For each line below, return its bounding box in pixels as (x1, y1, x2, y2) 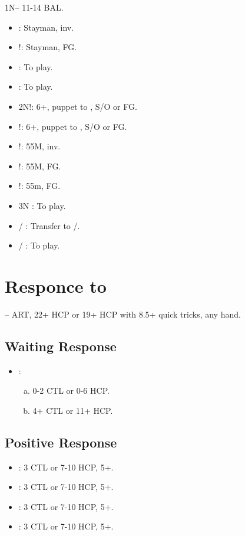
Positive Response (5, 433, 117, 451)
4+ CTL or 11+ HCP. (32, 404, 113, 416)
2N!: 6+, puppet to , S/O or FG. (18, 100, 137, 112)
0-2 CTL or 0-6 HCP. (32, 384, 110, 397)
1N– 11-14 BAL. (5, 1, 64, 13)
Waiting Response (5, 336, 117, 355)
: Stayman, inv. (18, 21, 74, 33)
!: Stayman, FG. (18, 41, 77, 53)
